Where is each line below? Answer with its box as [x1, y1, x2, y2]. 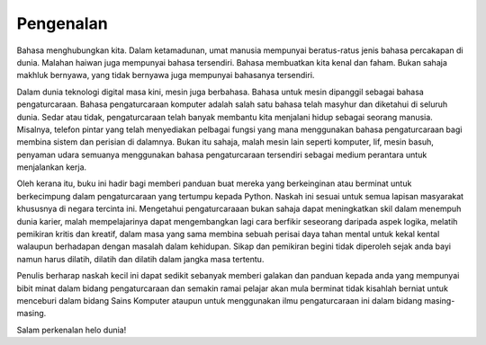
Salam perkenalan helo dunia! [16, 324, 127, 335]
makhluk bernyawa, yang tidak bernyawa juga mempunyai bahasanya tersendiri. [16, 70, 315, 81]
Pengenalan [16, 13, 108, 33]
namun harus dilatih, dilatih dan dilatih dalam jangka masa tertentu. [16, 253, 265, 264]
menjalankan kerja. [16, 162, 87, 172]
